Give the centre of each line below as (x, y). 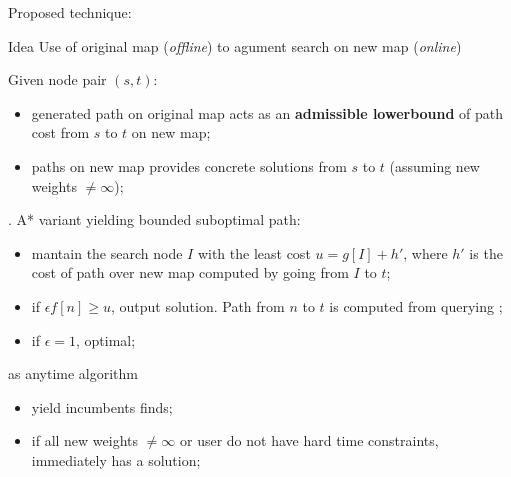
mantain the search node (107, 252)
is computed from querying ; (416, 305)
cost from (60, 132)
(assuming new (434, 165)
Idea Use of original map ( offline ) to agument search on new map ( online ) (235, 45)
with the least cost (254, 252)
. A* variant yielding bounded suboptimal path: (154, 219)
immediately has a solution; (116, 459)
